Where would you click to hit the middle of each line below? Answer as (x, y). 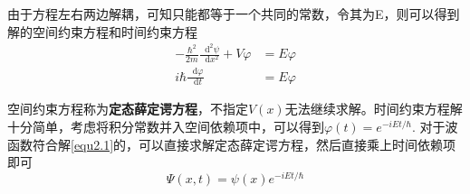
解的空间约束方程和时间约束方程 (102, 31)
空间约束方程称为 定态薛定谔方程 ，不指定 (128, 109)
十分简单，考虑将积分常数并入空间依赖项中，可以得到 (166, 126)
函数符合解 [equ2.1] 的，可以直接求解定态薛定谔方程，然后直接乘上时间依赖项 (232, 144)
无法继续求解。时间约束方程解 (374, 109)
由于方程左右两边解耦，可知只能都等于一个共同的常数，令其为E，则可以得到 (234, 14)
